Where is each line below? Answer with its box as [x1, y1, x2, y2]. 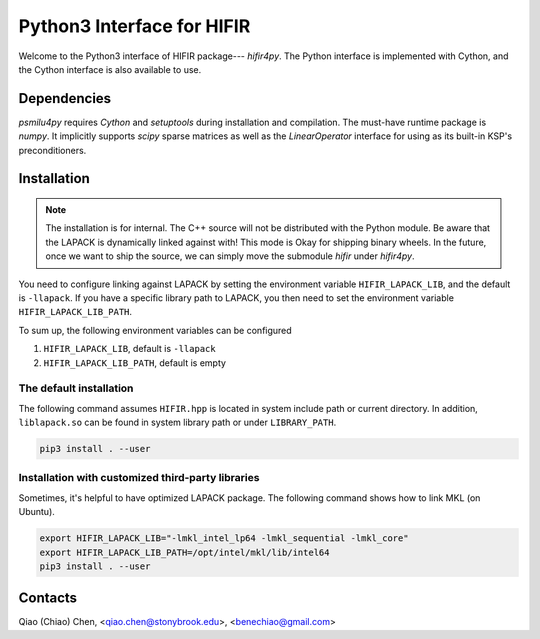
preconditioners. [18, 144, 87, 156]
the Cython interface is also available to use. [18, 63, 202, 75]
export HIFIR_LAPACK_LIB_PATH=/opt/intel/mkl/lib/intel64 [39, 546, 330, 558]
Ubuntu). [18, 506, 55, 518]
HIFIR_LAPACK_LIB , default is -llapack [43, 343, 216, 355]
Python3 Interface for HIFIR [18, 15, 251, 37]
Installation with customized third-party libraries [18, 471, 260, 485]
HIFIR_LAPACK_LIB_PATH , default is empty [43, 356, 227, 369]
